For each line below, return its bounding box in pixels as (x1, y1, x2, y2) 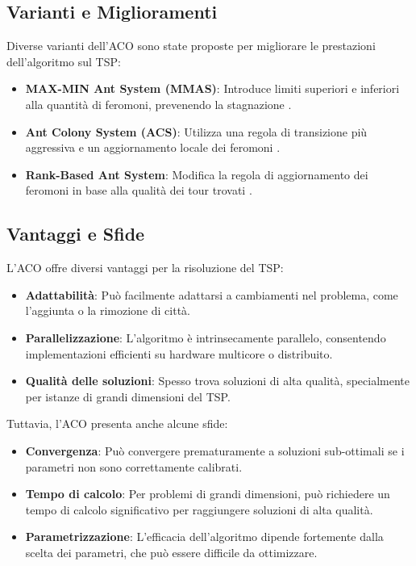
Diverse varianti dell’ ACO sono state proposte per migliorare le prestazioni (6, 37, 376, 54)
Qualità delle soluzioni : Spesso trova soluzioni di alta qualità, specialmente (25, 372, 410, 389)
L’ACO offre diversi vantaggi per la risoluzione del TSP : (6, 259, 284, 276)
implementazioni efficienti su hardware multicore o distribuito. (25, 345, 333, 362)
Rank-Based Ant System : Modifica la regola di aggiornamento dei (25, 166, 368, 182)
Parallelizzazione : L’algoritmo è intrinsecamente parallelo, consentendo (25, 329, 386, 346)
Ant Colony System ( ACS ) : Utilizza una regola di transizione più (25, 123, 368, 140)
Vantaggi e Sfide (6, 221, 145, 246)
